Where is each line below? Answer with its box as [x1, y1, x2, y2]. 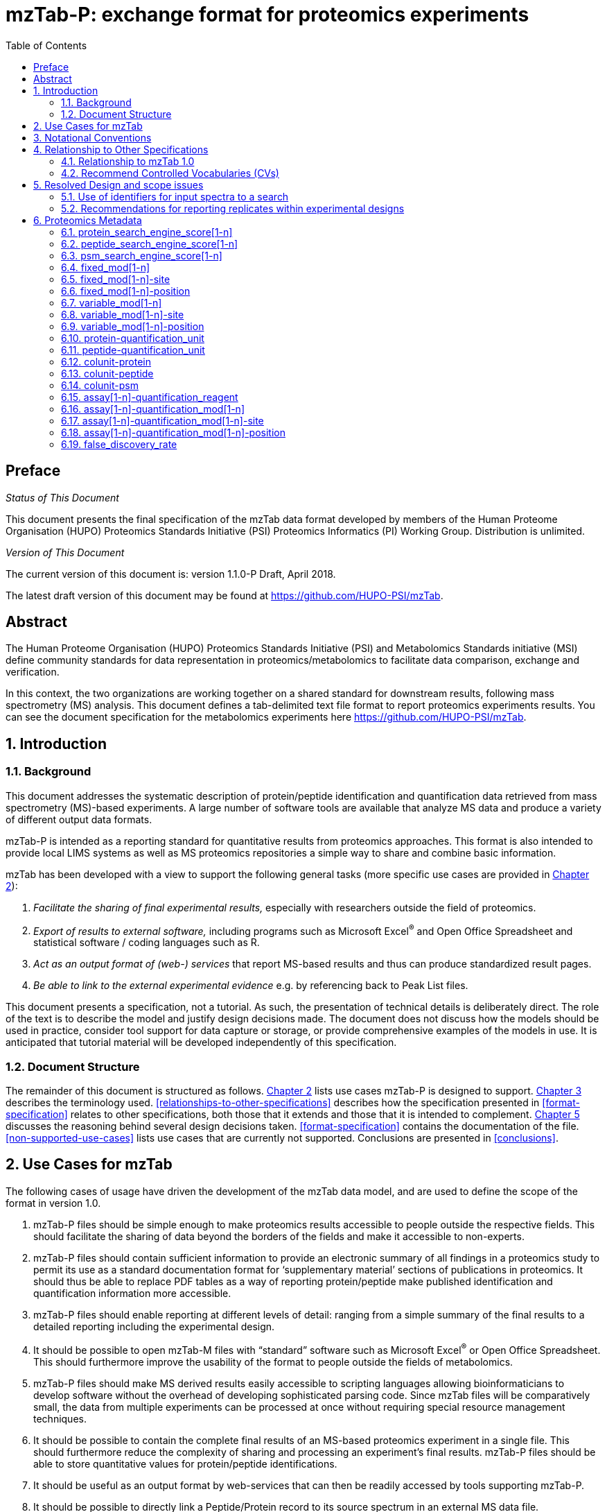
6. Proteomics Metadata [33, 214, 142, 226]
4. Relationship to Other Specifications [33, 143, 209, 155]
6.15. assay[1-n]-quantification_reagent [61, 390, 238, 403]
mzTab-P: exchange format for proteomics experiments [6, 3, 529, 26]
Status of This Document [6, 491, 119, 504]
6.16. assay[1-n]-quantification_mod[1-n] [61, 402, 245, 415]
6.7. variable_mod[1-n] [61, 296, 162, 309]
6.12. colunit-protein [61, 355, 151, 368]
